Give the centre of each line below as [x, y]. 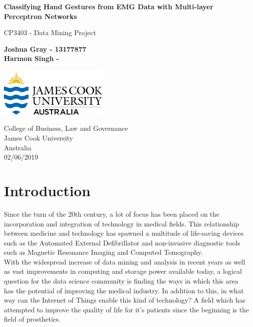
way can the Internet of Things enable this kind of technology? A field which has [125, 300]
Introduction [47, 190]
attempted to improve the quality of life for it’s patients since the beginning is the [126, 309]
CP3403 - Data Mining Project [50, 32]
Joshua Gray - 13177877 [45, 49]
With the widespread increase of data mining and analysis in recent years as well [125, 261]
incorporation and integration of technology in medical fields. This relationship [122, 223]
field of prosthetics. [32, 319]
